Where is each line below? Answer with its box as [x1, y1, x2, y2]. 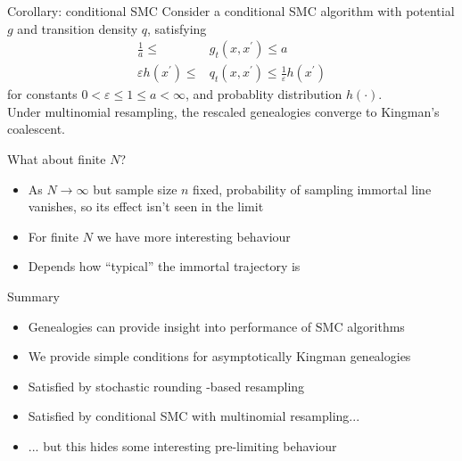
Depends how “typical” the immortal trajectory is [28, 257, 301, 276]
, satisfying [147, 19, 207, 37]
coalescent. [7, 119, 66, 138]
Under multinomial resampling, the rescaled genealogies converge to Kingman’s [7, 102, 440, 120]
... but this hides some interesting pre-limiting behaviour [28, 436, 337, 455]
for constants [7, 85, 78, 103]
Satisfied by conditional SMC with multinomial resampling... [28, 407, 360, 425]
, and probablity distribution [185, 85, 342, 103]
